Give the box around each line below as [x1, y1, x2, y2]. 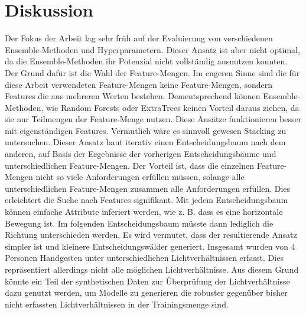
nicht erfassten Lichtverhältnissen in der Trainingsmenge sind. [5, 297, 229, 310]
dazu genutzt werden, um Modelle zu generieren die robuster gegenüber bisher [5, 286, 288, 299]
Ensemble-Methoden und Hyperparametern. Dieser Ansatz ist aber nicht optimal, [5, 43, 300, 55]
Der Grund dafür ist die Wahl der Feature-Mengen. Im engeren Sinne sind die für [5, 66, 300, 78]
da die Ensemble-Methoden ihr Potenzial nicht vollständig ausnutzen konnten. [5, 55, 288, 67]
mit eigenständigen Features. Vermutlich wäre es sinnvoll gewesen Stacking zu [5, 124, 287, 136]
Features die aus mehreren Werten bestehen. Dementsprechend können [5, 90, 261, 102]
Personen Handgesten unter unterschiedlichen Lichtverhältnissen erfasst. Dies [5, 251, 284, 264]
